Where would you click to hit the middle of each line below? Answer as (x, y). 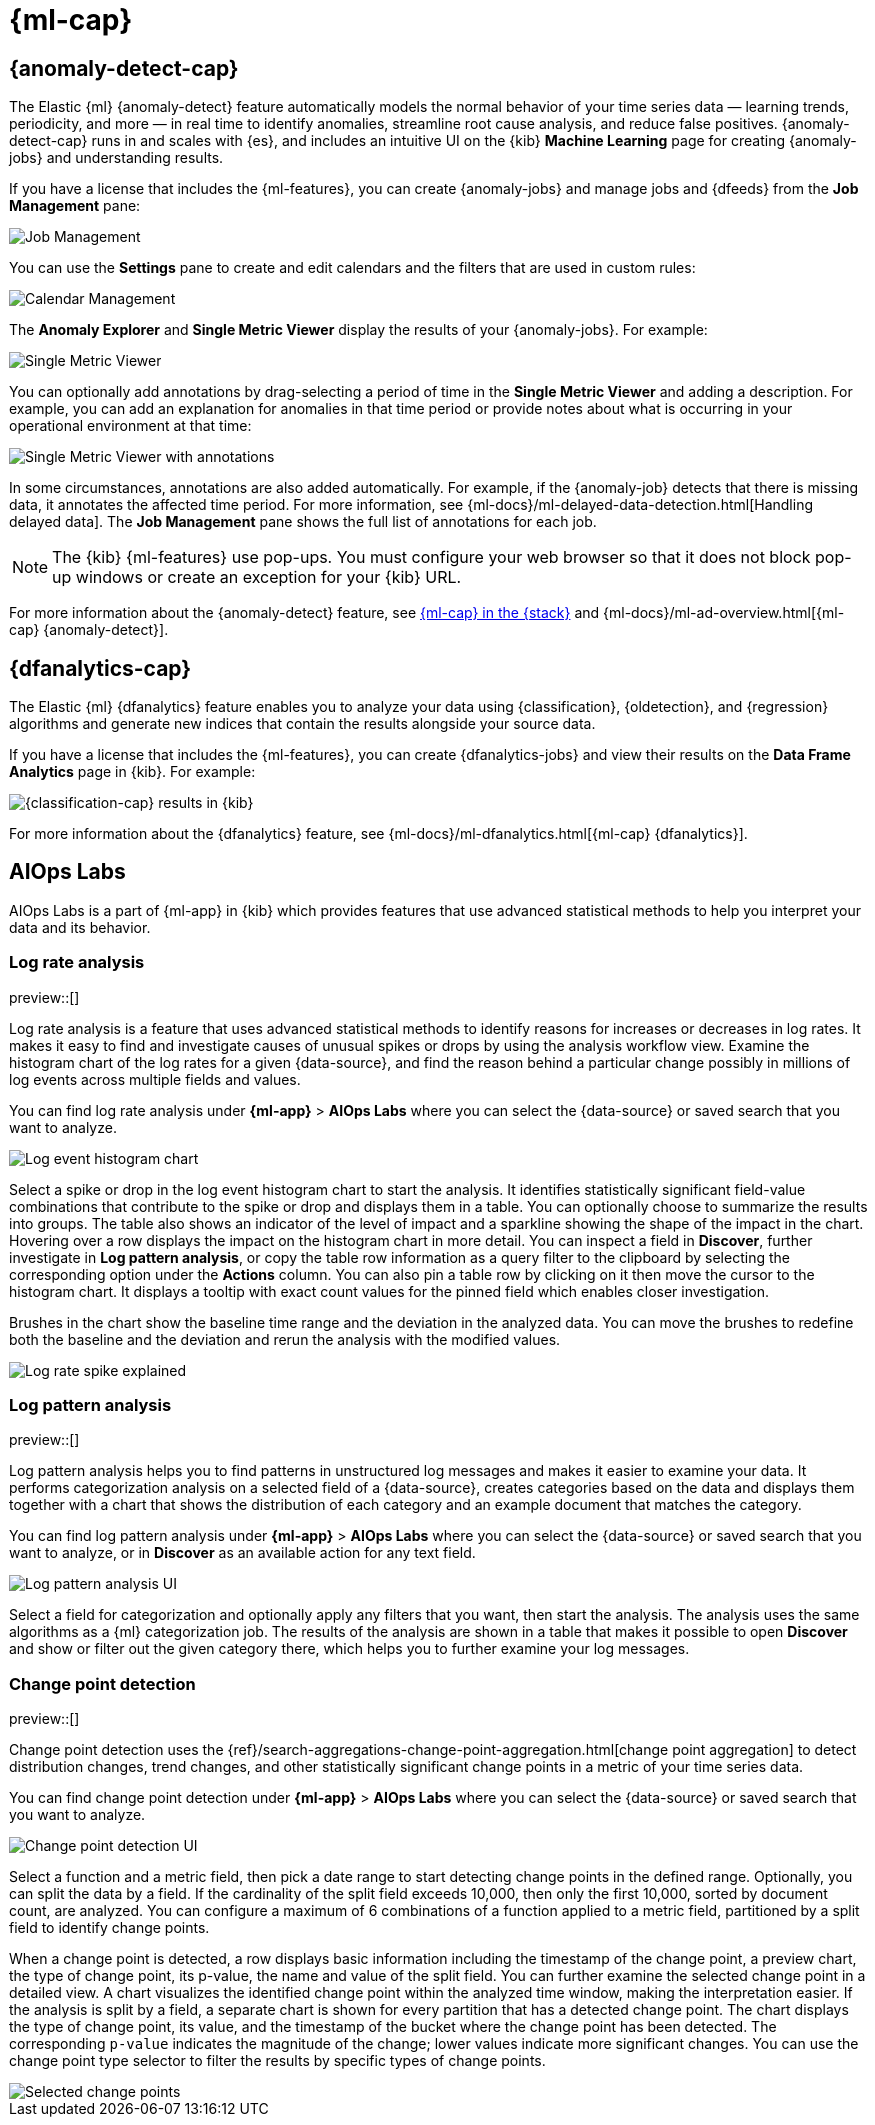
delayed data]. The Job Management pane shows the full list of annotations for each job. (303, 522)
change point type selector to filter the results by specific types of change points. (277, 2061)
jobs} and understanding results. (116, 158)
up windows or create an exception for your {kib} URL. (257, 577)
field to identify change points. (109, 1928)
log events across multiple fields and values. (155, 1079)
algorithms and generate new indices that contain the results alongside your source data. (302, 724)
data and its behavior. (80, 927)
